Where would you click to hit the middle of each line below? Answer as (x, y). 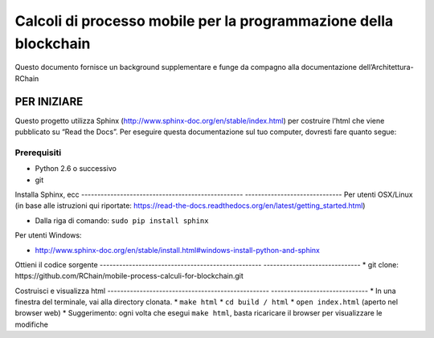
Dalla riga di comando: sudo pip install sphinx (122, 220)
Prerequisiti (38, 153)
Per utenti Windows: (48, 235)
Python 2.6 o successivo (76, 169)
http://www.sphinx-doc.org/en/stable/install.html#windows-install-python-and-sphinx (178, 250)
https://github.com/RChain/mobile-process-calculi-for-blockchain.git (129, 276)
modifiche (31, 324)
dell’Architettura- (386, 67)
